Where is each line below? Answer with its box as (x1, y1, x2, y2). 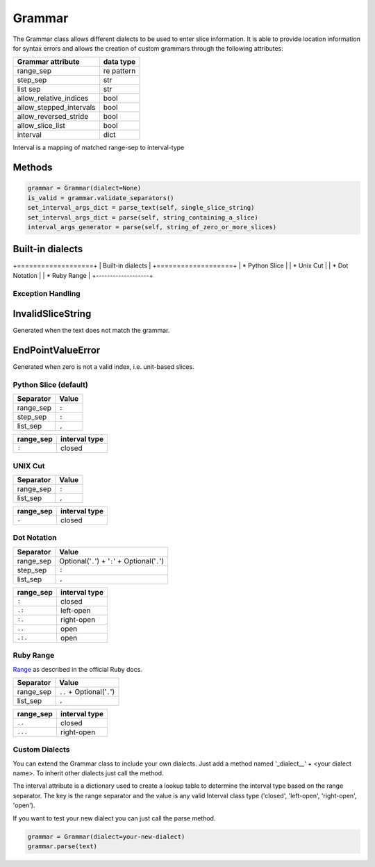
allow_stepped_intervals (17, 103, 96, 113)
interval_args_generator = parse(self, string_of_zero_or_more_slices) (27, 223, 277, 231)
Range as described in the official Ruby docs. (12, 665, 142, 673)
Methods (12, 162, 53, 174)
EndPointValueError (12, 345, 101, 356)
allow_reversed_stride (17, 112, 89, 122)
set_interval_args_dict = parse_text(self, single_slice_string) (27, 204, 255, 212)
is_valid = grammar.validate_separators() (27, 194, 174, 201)
